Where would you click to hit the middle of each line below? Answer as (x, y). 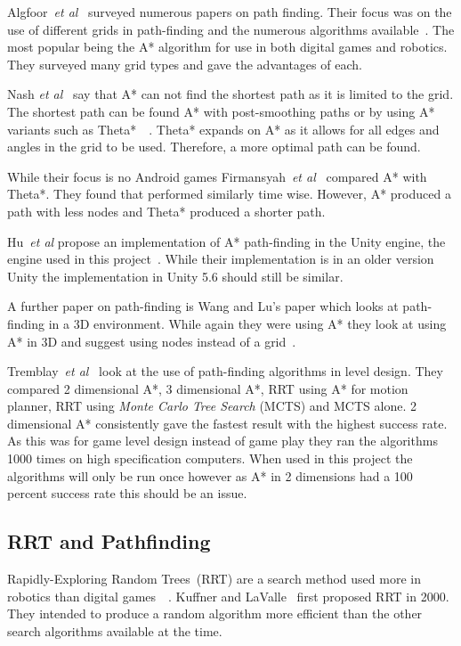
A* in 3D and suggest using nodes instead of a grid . (152, 341)
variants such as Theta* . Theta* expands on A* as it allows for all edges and (223, 129)
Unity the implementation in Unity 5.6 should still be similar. (175, 276)
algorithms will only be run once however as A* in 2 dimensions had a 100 (210, 475)
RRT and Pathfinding (109, 541)
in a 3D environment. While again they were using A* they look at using (247, 323)
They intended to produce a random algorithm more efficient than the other (215, 613)
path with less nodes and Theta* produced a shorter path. (166, 211)
